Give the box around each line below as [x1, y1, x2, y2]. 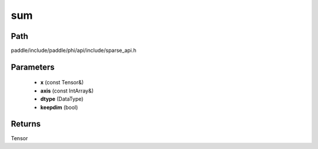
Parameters [11, 62, 55, 72]
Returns [11, 119, 41, 129]
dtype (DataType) [40, 95, 84, 102]
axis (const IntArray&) [40, 87, 94, 94]
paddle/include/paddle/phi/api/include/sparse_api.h [11, 47, 137, 54]
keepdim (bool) [40, 104, 78, 111]
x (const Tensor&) [40, 79, 84, 86]
